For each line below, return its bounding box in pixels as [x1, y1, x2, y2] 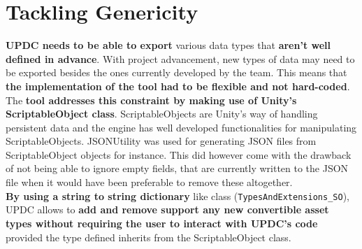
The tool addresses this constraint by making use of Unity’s [6, 92, 297, 107]
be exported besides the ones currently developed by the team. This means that [6, 65, 347, 80]
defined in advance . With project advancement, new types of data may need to [6, 51, 355, 66]
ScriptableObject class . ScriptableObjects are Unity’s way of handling [6, 106, 318, 121]
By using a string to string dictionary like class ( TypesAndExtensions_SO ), [6, 188, 349, 203]
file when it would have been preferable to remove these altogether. [6, 175, 293, 190]
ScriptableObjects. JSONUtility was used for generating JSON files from [6, 134, 317, 148]
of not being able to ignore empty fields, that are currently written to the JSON [6, 161, 349, 176]
